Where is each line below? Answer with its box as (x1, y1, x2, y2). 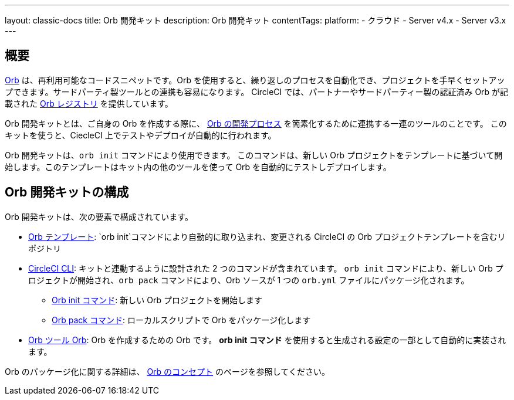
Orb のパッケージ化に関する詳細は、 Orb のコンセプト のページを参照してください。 (5, 366, 330, 377)
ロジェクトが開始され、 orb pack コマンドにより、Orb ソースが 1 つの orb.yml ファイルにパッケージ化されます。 (28, 274, 469, 285)
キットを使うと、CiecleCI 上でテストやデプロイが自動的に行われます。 (5, 130, 276, 140)
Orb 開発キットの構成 (5, 185, 129, 200)
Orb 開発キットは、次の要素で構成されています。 (5, 211, 193, 222)
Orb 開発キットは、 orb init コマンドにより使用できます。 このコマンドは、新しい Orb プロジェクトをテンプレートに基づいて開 (5, 150, 503, 160)
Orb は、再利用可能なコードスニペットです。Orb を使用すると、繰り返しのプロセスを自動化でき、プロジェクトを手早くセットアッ (5, 74, 505, 85)
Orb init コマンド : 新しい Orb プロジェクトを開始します (52, 294, 262, 305)
